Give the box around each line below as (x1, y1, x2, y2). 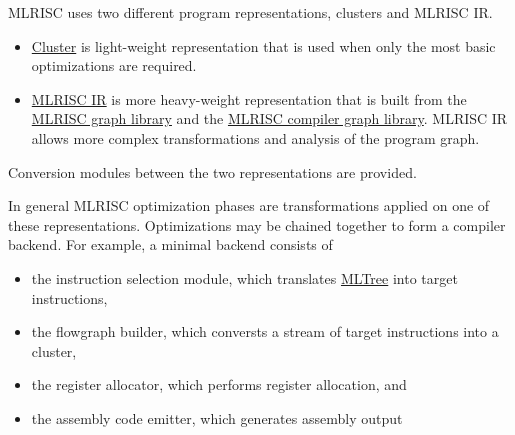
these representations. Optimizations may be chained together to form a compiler (8, 214, 506, 235)
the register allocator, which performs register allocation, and (31, 374, 407, 395)
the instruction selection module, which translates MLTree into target (31, 267, 458, 288)
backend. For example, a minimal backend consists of (8, 234, 333, 255)
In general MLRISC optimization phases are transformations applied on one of (8, 195, 490, 216)
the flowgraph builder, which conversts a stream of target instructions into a (31, 321, 499, 342)
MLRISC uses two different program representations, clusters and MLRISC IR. (8, 2, 493, 22)
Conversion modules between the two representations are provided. (8, 161, 417, 182)
